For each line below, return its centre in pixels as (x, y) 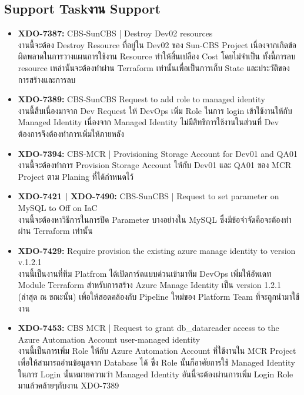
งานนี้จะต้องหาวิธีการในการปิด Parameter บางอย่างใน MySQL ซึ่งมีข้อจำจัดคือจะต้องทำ (155, 219)
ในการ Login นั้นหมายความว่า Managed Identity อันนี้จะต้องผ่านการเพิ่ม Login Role (156, 374)
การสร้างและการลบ (47, 79)
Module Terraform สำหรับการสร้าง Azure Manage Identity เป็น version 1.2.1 (149, 285)
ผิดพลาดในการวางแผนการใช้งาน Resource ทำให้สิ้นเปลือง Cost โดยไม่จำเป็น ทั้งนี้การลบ (157, 56)
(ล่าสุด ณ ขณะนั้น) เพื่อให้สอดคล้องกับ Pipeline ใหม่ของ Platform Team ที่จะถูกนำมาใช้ (159, 297)
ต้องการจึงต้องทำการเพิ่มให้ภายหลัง (71, 133)
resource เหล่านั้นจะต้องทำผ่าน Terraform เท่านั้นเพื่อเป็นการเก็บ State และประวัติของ (154, 67)
